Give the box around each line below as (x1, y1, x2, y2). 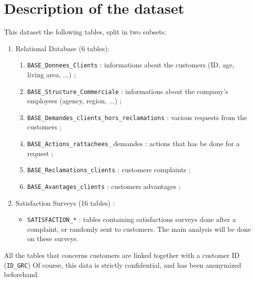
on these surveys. (27, 233, 79, 244)
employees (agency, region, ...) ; (27, 95, 122, 106)
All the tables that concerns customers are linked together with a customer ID (4, 250, 240, 260)
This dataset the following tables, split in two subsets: (4, 27, 167, 37)
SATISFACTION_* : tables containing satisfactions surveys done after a (27, 214, 236, 224)
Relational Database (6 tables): (15, 43, 110, 53)
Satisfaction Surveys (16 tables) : (15, 197, 115, 208)
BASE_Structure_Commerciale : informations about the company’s (27, 86, 228, 96)
